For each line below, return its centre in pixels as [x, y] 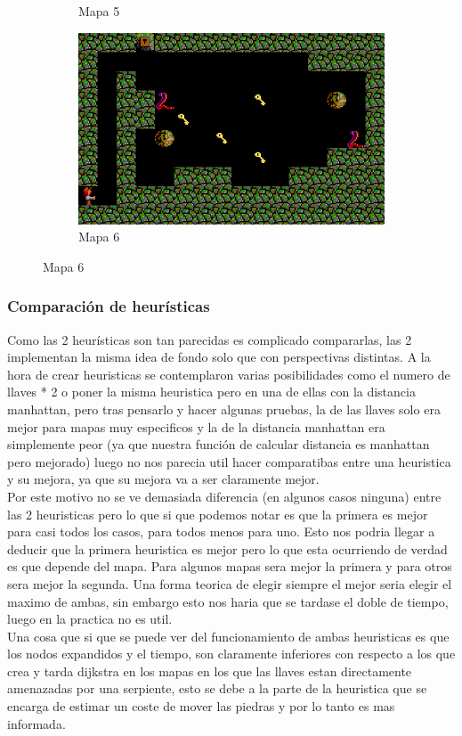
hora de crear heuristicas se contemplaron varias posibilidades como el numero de [229, 374]
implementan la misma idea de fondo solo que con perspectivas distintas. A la [219, 357]
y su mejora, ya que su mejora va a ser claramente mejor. [163, 479]
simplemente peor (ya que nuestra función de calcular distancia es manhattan [219, 444]
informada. [36, 723]
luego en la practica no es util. [90, 619]
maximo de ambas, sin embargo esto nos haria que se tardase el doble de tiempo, [228, 601]
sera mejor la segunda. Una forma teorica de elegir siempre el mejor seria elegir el [230, 583]
